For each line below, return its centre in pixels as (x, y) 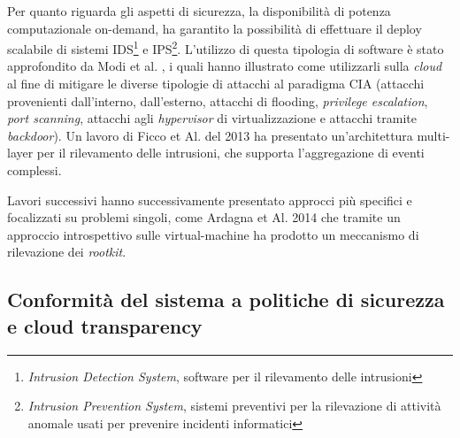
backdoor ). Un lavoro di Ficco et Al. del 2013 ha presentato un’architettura (210, 135)
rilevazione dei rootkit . (67, 252)
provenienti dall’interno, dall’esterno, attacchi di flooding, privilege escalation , (218, 100)
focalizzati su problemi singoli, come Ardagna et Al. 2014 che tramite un (204, 217)
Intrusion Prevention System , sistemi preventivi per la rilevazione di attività (234, 406)
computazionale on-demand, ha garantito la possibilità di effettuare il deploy (215, 28)
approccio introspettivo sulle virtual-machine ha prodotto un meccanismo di (213, 234)
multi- (433, 135)
